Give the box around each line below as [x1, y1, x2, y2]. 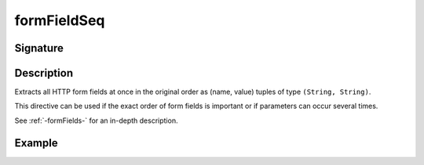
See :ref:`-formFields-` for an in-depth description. [14, 116, 178, 125]
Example [14, 136, 58, 149]
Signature [14, 41, 64, 55]
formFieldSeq [14, 12, 105, 29]
